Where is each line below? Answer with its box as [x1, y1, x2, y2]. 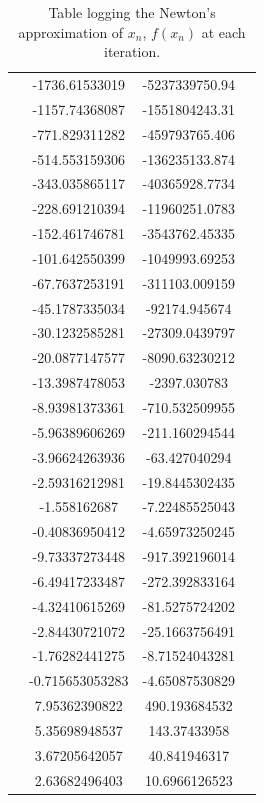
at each [201, 21, 246, 42]
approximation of [18, 21, 124, 42]
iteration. [104, 41, 161, 62]
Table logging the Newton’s [48, 2, 216, 22]
